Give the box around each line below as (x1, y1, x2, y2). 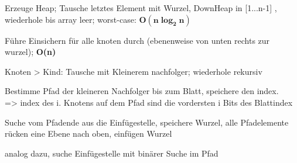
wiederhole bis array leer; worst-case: (5, 13, 136, 25)
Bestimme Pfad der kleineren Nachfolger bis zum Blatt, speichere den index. (5, 85, 279, 97)
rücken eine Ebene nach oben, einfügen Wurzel (5, 127, 172, 140)
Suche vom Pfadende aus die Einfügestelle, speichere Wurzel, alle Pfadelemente (5, 116, 289, 128)
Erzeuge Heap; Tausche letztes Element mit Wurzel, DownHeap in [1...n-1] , (5, 2, 277, 13)
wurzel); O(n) (5, 46, 56, 58)
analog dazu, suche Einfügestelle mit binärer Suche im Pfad (5, 147, 219, 159)
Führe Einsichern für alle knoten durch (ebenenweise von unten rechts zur (5, 34, 270, 46)
